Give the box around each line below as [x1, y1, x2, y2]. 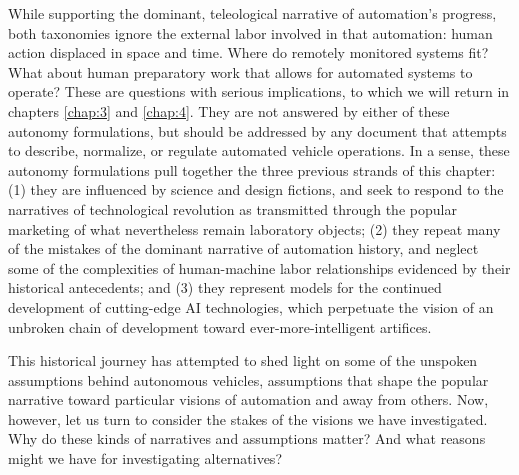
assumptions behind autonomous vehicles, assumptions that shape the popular [8, 369, 489, 390]
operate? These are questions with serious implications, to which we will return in [8, 81, 510, 102]
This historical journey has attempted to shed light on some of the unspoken [8, 350, 478, 371]
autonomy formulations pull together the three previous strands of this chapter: [8, 159, 496, 180]
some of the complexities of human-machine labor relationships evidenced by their [8, 257, 511, 278]
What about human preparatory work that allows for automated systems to [8, 61, 473, 82]
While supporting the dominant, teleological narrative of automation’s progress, [8, 3, 497, 23]
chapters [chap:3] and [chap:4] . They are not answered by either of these [8, 100, 450, 121]
